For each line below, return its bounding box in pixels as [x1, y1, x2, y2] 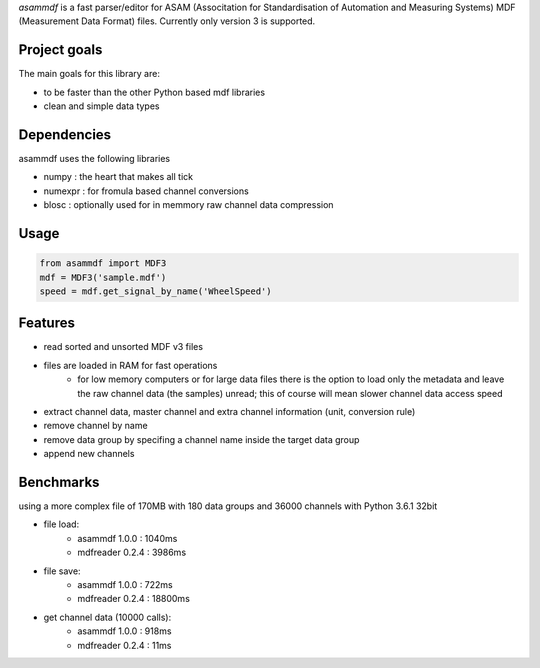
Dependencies [18, 126, 112, 143]
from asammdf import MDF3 [39, 258, 167, 269]
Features [18, 315, 75, 332]
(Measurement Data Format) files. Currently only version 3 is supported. [18, 15, 316, 27]
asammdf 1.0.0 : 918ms [77, 625, 172, 637]
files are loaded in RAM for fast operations [43, 359, 218, 371]
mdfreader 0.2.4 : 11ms [77, 639, 172, 651]
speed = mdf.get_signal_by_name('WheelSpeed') [39, 285, 272, 297]
